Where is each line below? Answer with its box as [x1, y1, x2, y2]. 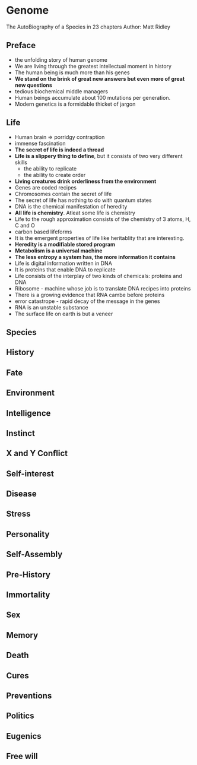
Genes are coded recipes [14, 184, 77, 191]
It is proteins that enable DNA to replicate [14, 265, 116, 273]
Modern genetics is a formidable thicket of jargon [14, 100, 136, 108]
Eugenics [6, 731, 42, 741]
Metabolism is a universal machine [14, 247, 103, 254]
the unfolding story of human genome [14, 56, 108, 63]
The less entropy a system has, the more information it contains [14, 253, 176, 260]
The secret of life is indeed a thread [14, 146, 104, 153]
